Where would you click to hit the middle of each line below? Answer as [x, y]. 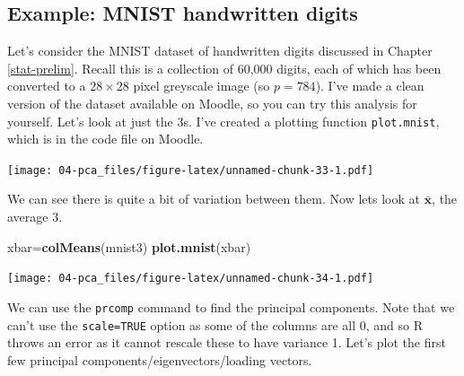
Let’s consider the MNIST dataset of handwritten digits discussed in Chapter [220, 51]
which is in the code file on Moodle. [105, 139]
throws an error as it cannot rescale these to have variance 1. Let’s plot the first [227, 342]
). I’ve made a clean [370, 86]
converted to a [47, 86]
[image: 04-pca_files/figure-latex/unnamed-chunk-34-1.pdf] [191, 279]
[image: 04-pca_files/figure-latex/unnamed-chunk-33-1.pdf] [191, 170]
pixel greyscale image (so [201, 86]
